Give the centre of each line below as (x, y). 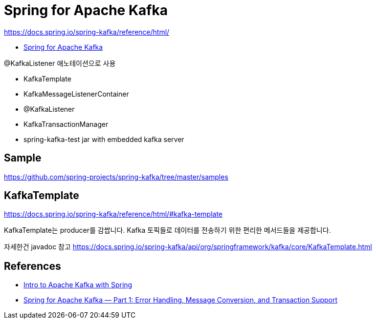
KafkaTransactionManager (66, 124)
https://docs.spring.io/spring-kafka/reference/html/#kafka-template (113, 214)
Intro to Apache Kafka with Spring (78, 285)
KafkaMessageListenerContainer (76, 94)
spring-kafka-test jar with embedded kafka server (104, 139)
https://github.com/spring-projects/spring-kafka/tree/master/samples (116, 177)
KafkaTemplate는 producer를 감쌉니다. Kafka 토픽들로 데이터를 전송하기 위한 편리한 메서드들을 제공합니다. (167, 230)
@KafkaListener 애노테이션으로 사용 (60, 63)
